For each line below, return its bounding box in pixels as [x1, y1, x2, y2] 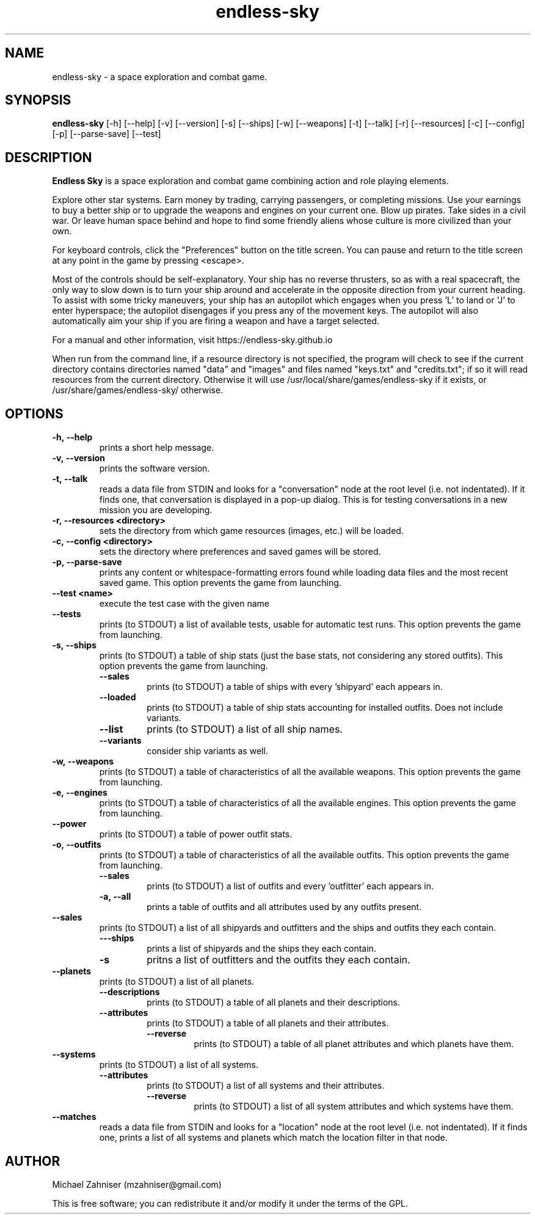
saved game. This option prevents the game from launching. [99, 577, 341, 588]
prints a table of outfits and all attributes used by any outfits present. [147, 902, 422, 913]
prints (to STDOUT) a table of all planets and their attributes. [147, 1018, 389, 1029]
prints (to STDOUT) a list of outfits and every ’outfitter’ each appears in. [147, 881, 434, 892]
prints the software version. [99, 463, 210, 474]
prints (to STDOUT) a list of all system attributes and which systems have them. [194, 1101, 514, 1112]
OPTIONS [5, 406, 64, 421]
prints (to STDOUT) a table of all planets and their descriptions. [147, 997, 401, 1008]
